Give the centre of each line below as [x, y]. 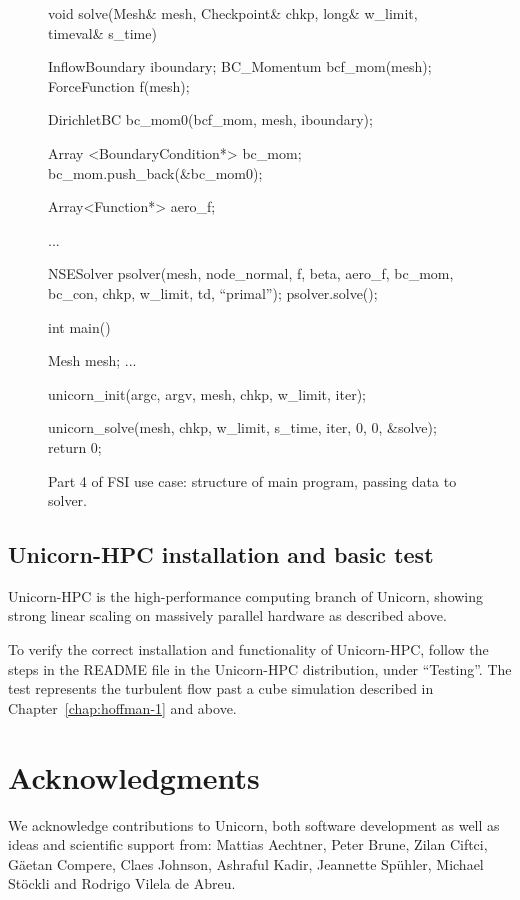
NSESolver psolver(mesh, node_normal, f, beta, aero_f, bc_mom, [251, 273]
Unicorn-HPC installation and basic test [221, 554]
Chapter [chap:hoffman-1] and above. [122, 707]
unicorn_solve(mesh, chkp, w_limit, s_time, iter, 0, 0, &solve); [242, 427]
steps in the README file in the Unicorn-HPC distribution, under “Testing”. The [260, 668]
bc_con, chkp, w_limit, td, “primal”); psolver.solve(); [213, 292]
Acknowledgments [134, 776]
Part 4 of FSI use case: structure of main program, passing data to [252, 480]
